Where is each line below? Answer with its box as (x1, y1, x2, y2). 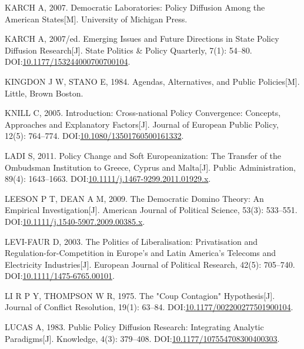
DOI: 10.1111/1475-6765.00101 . (5, 270, 115, 282)
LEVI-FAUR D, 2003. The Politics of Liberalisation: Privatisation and (5, 235, 258, 247)
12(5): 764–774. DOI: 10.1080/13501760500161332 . (5, 129, 184, 142)
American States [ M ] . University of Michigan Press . (5, 12, 188, 25)
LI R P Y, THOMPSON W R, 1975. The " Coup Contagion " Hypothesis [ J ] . (5, 289, 275, 301)
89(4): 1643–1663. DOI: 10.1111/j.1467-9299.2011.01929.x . (5, 172, 211, 185)
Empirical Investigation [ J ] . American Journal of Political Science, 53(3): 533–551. (5, 204, 298, 216)
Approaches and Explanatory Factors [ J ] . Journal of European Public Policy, (5, 118, 279, 130)
